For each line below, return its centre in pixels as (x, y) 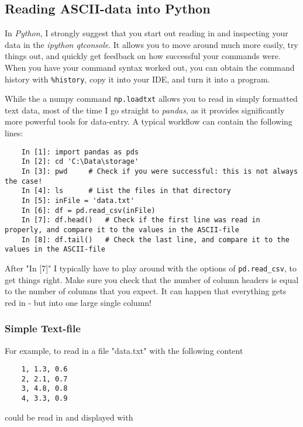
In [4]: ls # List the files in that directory (126, 191)
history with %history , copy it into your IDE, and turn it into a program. (137, 79)
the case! (24, 181)
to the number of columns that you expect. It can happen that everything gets (146, 291)
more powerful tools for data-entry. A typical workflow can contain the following (149, 121)
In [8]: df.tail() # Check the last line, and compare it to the (155, 240)
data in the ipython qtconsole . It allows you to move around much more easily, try (151, 44)
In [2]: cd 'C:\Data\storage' (80, 162)
